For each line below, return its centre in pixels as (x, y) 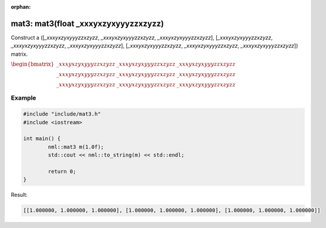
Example (23, 98)
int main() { (42, 139)
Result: (19, 195)
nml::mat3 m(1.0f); (76, 147)
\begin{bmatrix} (33, 64)
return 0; (62, 171)
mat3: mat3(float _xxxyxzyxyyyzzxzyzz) (88, 23)
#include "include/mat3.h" (62, 114)
